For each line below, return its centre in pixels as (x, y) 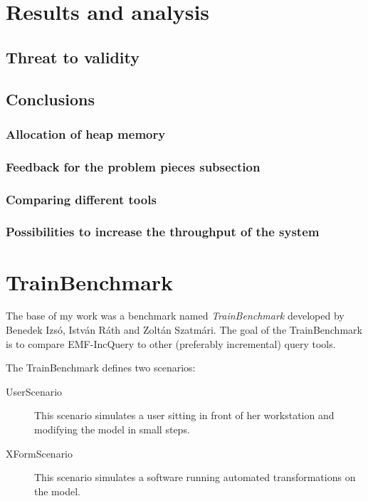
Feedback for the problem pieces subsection (133, 166)
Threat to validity (73, 57)
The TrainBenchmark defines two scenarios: (101, 368)
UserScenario (34, 391)
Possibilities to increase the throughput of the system (163, 232)
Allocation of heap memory (86, 133)
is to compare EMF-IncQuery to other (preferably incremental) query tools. (171, 343)
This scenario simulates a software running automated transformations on (195, 477)
